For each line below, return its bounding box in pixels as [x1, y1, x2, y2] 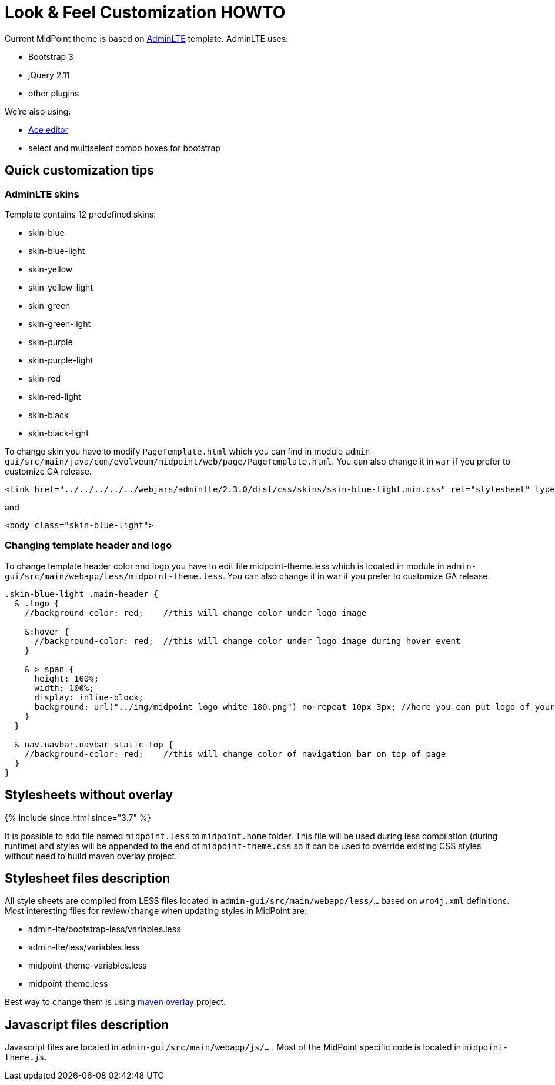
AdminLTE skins [5, 188, 79, 200]
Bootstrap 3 [28, 51, 73, 62]
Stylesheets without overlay [5, 787, 173, 803]
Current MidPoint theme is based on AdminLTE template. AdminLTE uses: [5, 33, 289, 44]
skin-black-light [28, 428, 89, 438]
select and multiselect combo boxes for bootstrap [28, 142, 220, 153]
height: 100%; [34, 673, 99, 683]
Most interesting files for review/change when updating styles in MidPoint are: [5, 906, 307, 916]
